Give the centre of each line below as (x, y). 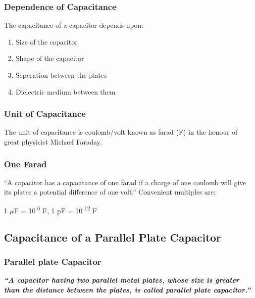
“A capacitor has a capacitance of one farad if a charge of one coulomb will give (125, 182)
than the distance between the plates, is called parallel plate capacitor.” (127, 289)
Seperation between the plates (61, 75)
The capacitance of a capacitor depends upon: (74, 25)
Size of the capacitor (47, 41)
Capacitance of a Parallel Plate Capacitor (113, 237)
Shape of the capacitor (50, 58)
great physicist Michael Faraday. (53, 142)
